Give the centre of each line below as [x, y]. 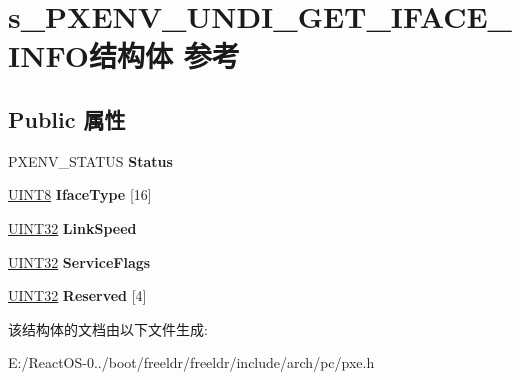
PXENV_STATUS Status [90, 160]
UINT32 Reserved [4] [77, 295]
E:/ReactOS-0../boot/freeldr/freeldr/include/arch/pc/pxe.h [191, 362]
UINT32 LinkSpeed [72, 227]
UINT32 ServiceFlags [79, 261]
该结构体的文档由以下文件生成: [108, 328]
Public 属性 [67, 118]
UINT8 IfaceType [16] [80, 194]
